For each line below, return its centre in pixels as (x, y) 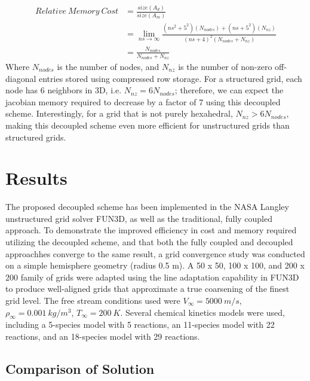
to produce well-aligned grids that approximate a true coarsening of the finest (148, 289)
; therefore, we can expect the (229, 90)
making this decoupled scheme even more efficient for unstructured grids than (148, 125)
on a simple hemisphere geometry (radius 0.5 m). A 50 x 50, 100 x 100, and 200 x (155, 265)
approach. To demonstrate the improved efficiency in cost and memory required (151, 230)
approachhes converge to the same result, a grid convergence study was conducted (155, 253)
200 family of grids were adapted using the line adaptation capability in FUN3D (152, 277)
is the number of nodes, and (108, 66)
